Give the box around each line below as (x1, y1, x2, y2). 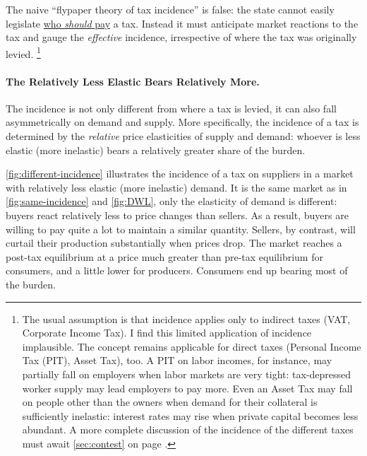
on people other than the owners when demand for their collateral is (22, 394, 318, 409)
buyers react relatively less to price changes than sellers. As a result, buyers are (6, 207, 349, 222)
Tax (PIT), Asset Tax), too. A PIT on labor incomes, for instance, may (22, 353, 332, 368)
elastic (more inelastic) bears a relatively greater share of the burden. (6, 142, 306, 157)
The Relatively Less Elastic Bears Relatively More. (6, 74, 260, 88)
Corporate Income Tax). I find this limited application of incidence (22, 325, 312, 340)
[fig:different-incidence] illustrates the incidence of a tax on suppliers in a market (6, 166, 354, 181)
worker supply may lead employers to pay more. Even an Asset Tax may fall (22, 380, 353, 395)
